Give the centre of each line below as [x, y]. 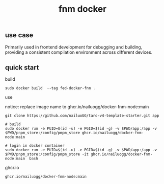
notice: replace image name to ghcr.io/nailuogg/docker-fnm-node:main [77, 107]
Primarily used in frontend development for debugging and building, [74, 47]
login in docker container [37, 146]
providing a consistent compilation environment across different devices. [79, 52]
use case [19, 35]
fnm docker [82, 9]
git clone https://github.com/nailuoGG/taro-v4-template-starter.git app [82, 116]
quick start [22, 68]
